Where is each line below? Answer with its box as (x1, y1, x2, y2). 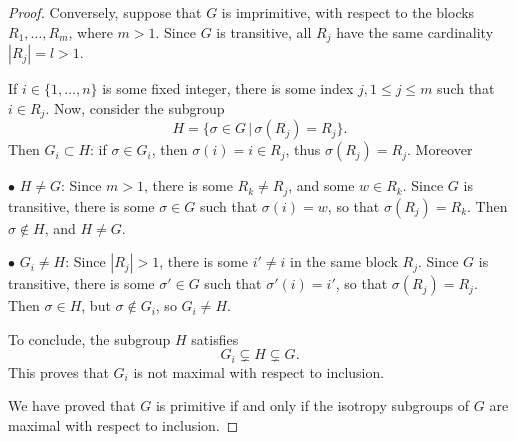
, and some (288, 175, 355, 196)
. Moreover (406, 139, 473, 160)
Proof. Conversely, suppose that (8, 2, 202, 22)
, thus (285, 139, 321, 160)
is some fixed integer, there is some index (102, 78, 354, 99)
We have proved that (8, 395, 136, 416)
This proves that (8, 361, 109, 382)
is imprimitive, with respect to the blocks (221, 2, 475, 22)
